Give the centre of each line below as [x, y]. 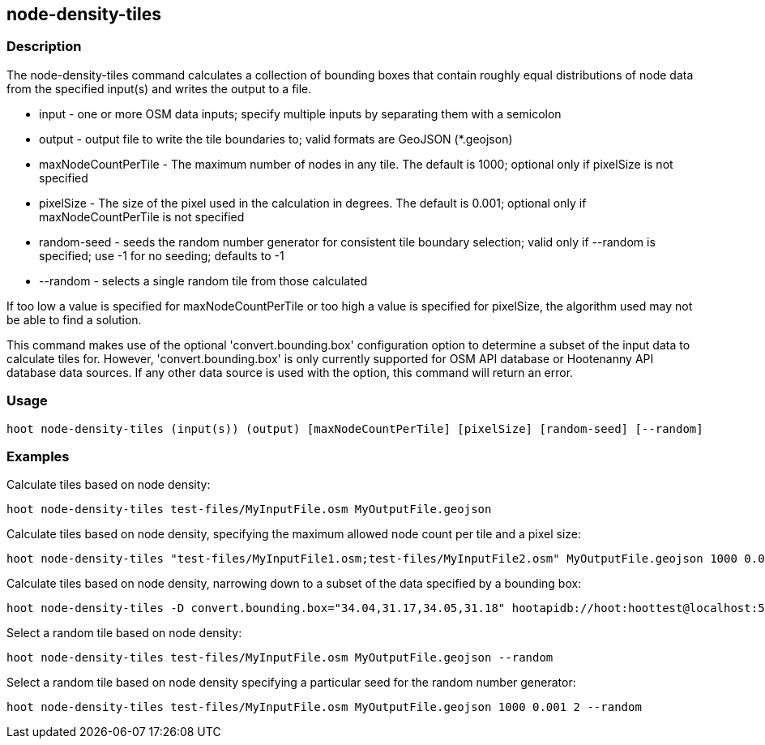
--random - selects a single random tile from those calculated [203, 280]
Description [44, 47]
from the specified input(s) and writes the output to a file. [159, 88]
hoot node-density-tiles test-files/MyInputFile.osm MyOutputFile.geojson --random [280, 658]
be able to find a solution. [74, 319]
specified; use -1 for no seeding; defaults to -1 [162, 255]
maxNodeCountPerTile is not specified [142, 216]
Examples [38, 456]
